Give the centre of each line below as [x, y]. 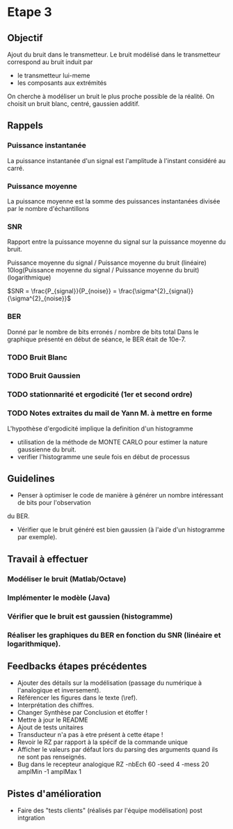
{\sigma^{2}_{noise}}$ [39, 299]
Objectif [25, 38]
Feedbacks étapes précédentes [77, 666]
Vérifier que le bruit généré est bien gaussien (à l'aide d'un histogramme [121, 529]
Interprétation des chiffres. [55, 705]
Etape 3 [30, 12]
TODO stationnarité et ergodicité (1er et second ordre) [100, 394]
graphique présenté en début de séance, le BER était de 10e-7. [97, 339]
